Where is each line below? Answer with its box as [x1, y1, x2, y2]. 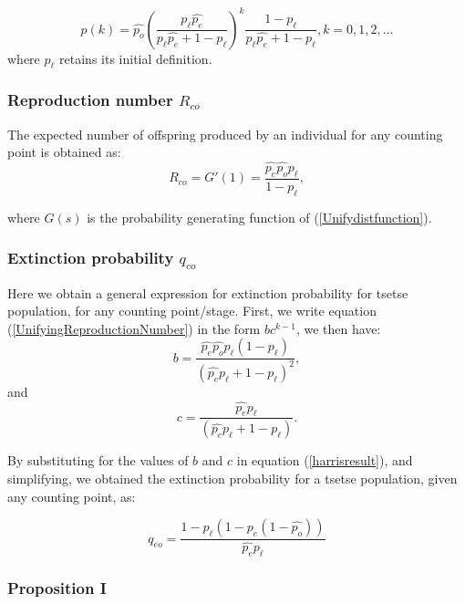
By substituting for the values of [7, 451, 189, 470]
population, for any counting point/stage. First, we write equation [7, 301, 377, 320]
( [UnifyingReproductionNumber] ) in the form [7, 318, 261, 338]
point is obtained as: [7, 142, 121, 161]
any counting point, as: [7, 486, 136, 505]
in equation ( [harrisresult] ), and [236, 451, 413, 470]
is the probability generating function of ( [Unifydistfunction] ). [87, 207, 432, 226]
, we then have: [295, 318, 381, 338]
